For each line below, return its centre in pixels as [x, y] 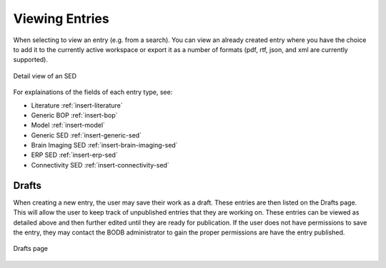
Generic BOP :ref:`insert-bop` [74, 115]
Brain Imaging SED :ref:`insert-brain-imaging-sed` [104, 145]
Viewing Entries [61, 19]
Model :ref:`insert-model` [68, 125]
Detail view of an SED [45, 76]
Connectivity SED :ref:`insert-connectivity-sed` [100, 165]
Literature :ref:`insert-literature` [77, 105]
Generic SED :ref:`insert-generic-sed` [86, 135]
